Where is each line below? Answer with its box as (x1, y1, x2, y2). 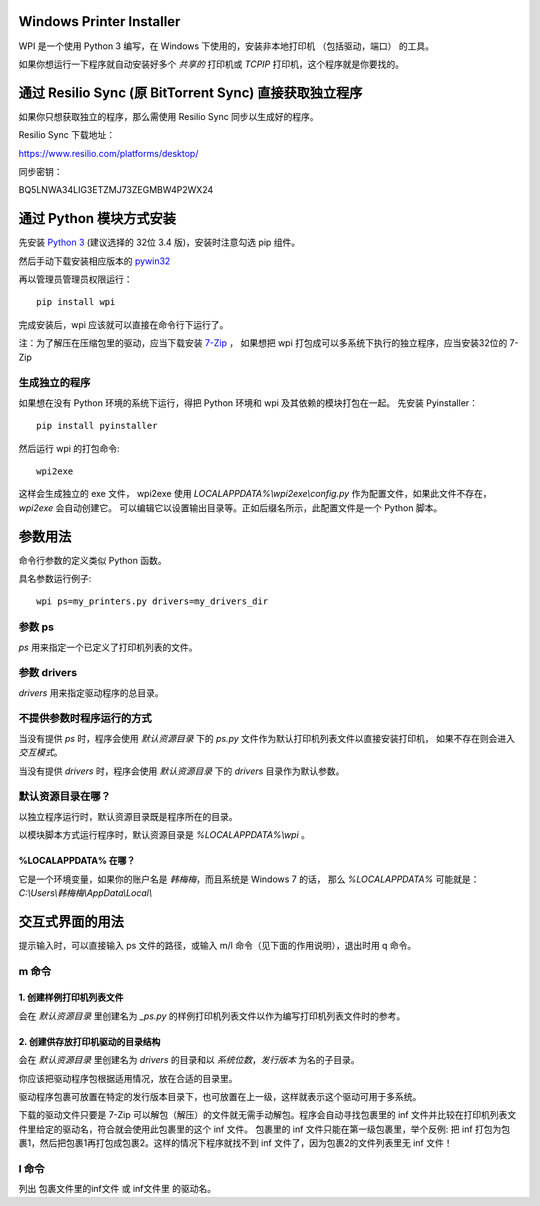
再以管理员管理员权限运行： (18, 273, 133, 285)
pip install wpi (36, 296, 116, 308)
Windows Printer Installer (18, 13, 181, 30)
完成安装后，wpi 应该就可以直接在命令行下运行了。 (18, 318, 229, 330)
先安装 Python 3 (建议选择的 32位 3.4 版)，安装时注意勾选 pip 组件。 (18, 236, 301, 249)
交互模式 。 (18, 746, 63, 759)
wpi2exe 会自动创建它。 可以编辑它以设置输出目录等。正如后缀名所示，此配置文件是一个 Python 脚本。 (18, 501, 443, 514)
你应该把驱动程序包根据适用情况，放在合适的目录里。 (18, 1072, 238, 1084)
